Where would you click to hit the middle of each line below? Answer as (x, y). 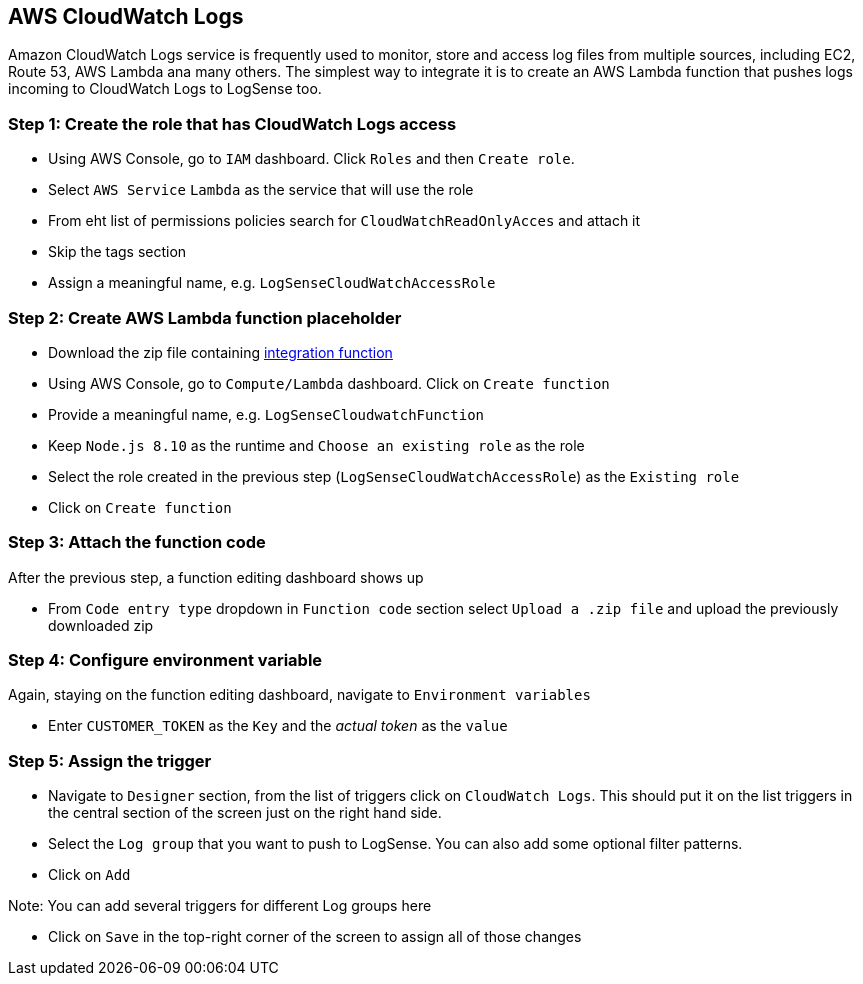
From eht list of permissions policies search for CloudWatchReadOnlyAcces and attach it (344, 221)
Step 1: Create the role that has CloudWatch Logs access (232, 123)
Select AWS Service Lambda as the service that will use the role (261, 190)
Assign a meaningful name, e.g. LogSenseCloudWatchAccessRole (272, 283)
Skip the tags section (117, 252)
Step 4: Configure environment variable (165, 660)
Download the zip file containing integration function (220, 352)
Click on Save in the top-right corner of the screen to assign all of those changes (315, 937)
